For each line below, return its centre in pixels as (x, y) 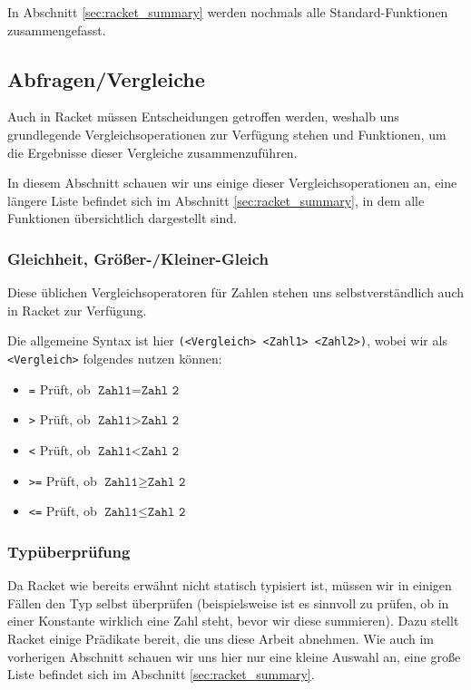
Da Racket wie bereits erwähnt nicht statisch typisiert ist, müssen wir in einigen (230, 585)
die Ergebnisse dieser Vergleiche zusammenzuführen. (152, 152)
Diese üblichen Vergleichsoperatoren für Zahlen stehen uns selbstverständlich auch (235, 292)
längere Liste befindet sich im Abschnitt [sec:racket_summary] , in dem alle (216, 200)
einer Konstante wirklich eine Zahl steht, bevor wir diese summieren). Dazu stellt (233, 621)
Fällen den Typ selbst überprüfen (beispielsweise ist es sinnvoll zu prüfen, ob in (228, 603)
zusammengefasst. (57, 29)
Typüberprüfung (69, 551)
